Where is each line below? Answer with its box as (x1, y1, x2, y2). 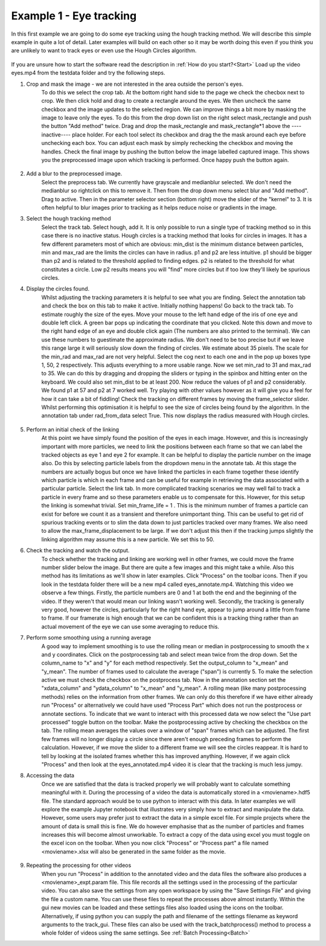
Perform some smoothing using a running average (26, 634, 152, 642)
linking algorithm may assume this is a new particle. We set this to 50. (41, 535, 214, 543)
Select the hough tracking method (26, 215, 111, 222)
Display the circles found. (26, 285, 90, 292)
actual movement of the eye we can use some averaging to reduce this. (41, 623, 220, 630)
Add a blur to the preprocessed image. (26, 170, 123, 178)
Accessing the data (26, 772, 75, 779)
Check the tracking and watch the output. (26, 547, 130, 554)
